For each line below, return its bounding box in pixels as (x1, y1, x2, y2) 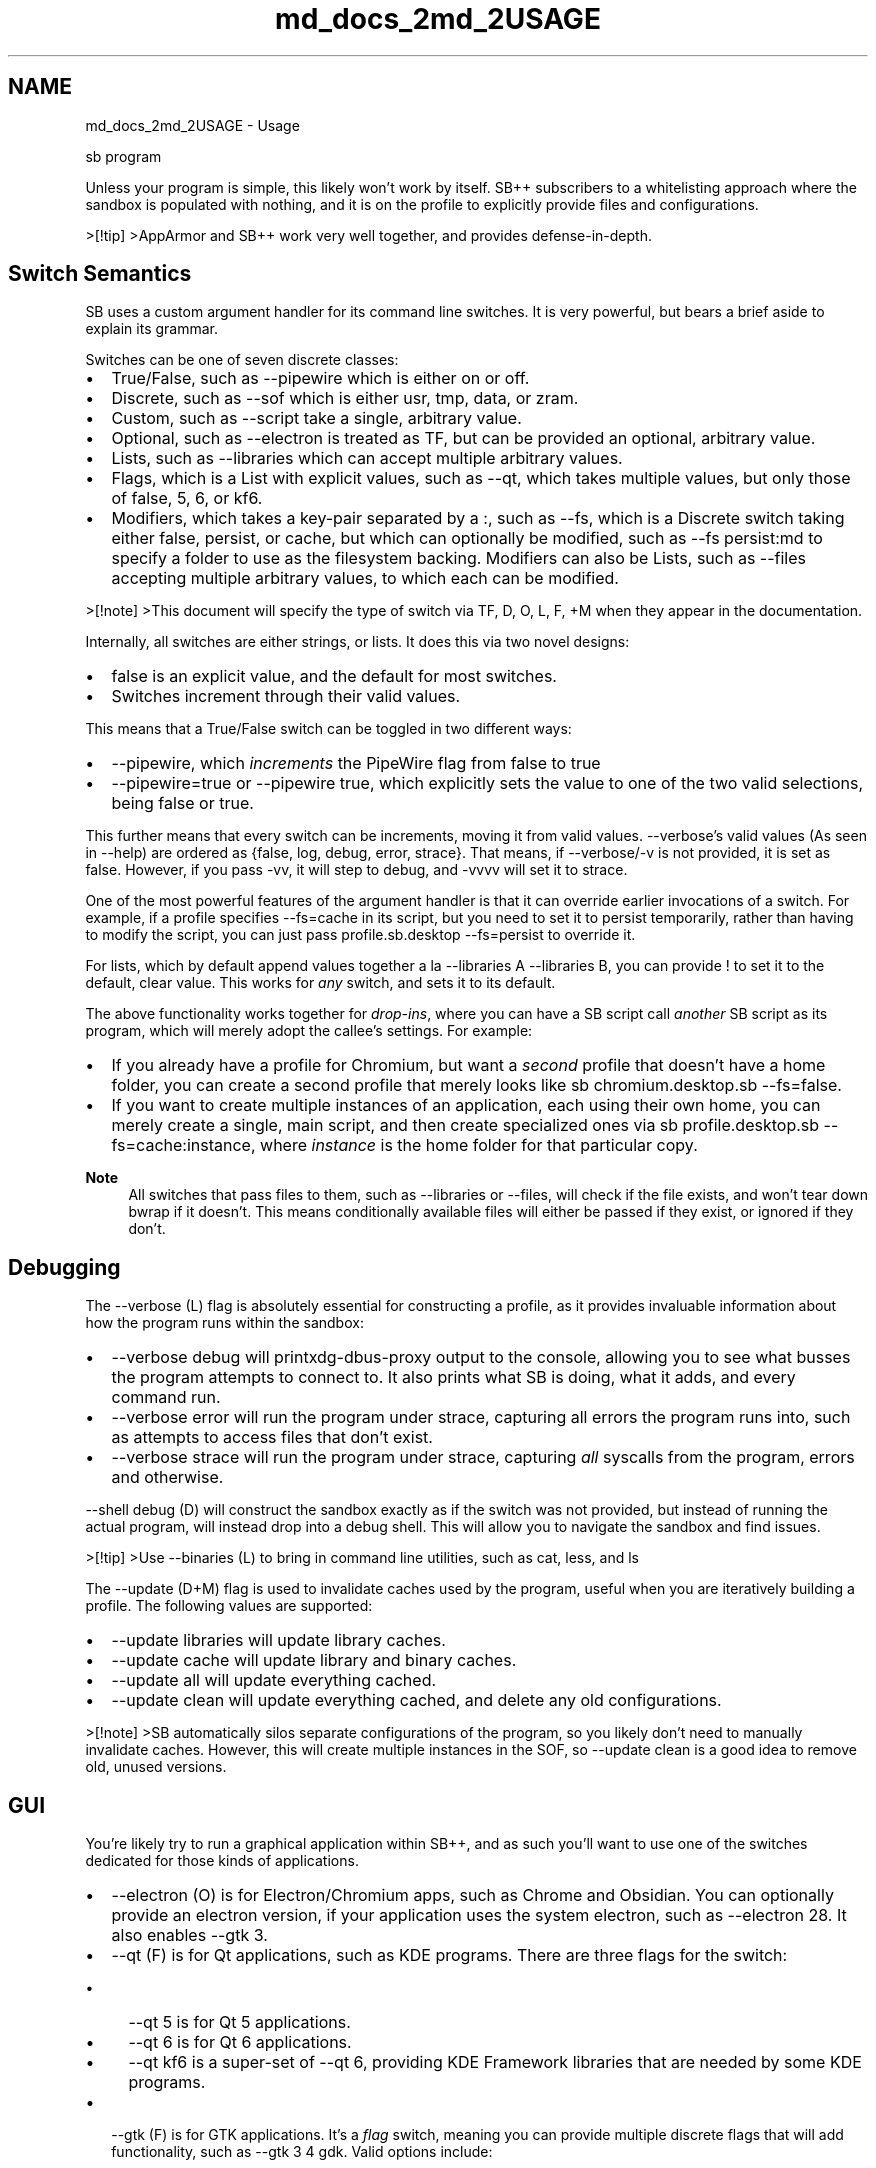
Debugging (8, 1254, 121, 1280)
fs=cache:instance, (111, 1135, 256, 1156)
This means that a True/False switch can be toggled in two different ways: (85, 720, 572, 738)
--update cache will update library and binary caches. (111, 1650, 517, 1671)
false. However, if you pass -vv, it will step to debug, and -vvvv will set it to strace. (85, 861, 628, 879)
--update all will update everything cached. (111, 1670, 437, 1691)
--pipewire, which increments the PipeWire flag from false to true (111, 753, 601, 774)
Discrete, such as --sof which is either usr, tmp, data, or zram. (111, 388, 579, 409)
